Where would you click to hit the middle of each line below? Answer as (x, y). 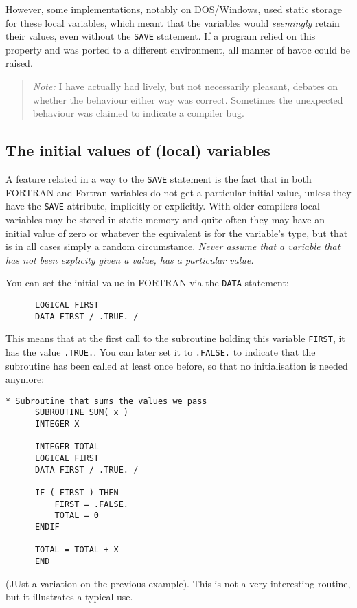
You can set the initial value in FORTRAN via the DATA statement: (147, 283)
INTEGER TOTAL (67, 447)
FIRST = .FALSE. (91, 504)
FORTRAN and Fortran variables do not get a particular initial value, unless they (178, 192)
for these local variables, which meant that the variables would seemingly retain (173, 22)
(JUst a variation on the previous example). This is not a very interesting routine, (178, 583)
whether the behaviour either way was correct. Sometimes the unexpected (188, 99)
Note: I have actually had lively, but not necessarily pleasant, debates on (185, 86)
